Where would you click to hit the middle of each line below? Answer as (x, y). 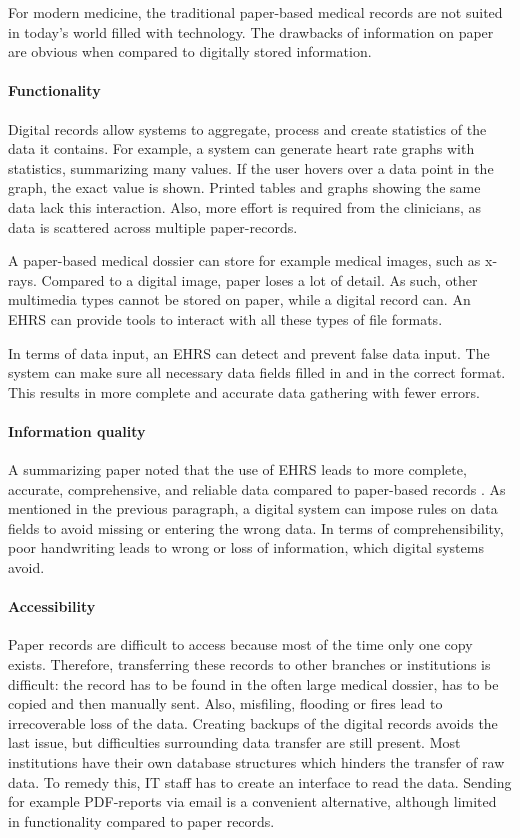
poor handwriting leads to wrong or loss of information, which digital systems (246, 547)
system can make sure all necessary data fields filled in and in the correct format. (257, 372)
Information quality (77, 430)
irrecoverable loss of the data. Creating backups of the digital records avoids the (253, 722)
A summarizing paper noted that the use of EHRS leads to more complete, (237, 469)
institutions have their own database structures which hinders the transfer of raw (256, 762)
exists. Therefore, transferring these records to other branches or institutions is (249, 664)
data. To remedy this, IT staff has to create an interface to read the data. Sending (260, 781)
